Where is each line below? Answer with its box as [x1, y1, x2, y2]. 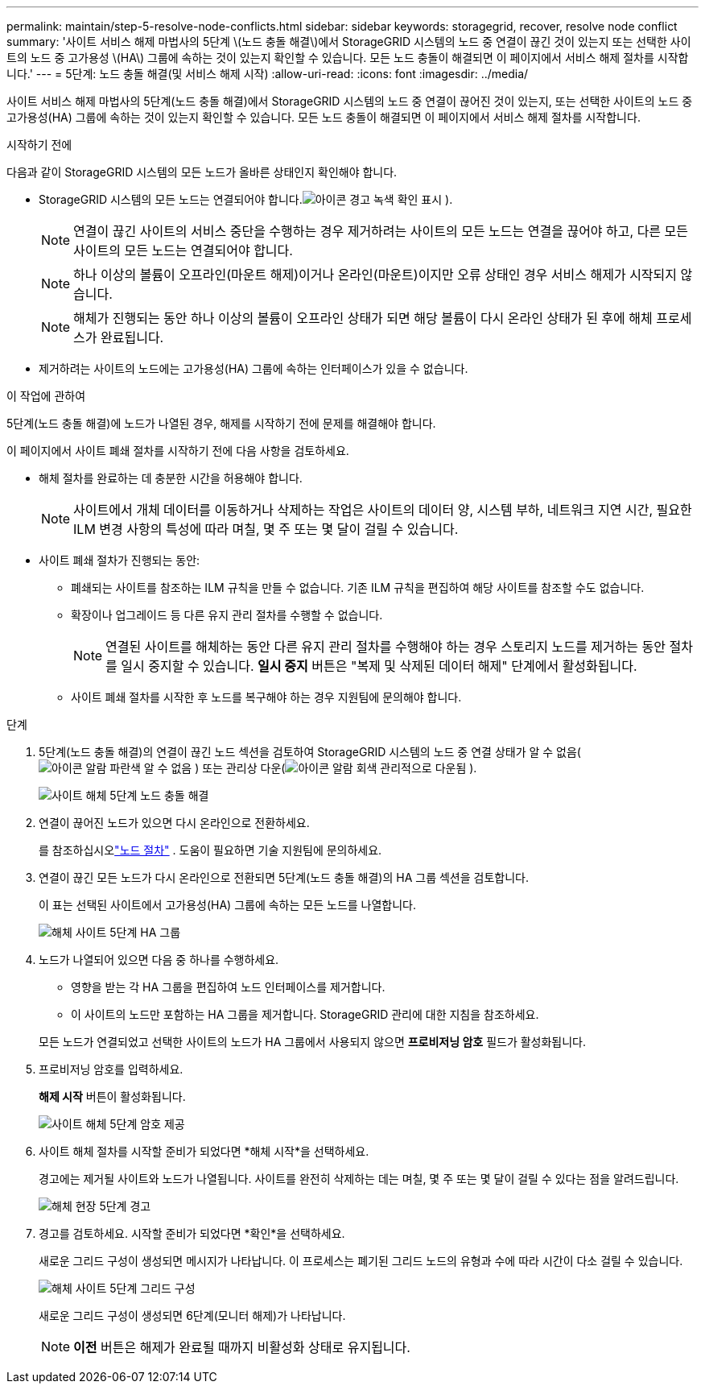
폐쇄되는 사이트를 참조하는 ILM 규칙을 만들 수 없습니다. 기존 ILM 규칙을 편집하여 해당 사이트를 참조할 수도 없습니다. [71, 581, 645, 594]
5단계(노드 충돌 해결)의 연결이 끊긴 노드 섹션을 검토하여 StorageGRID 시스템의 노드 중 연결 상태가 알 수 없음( [39, 745, 581, 759]
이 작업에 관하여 [6, 389, 86, 403]
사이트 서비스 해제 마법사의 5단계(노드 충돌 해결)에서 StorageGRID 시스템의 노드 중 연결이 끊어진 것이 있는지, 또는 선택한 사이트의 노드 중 [6, 94, 693, 108]
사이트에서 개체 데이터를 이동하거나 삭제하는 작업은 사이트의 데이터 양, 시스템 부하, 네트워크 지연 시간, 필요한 [73, 502, 692, 518]
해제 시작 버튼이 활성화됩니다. [39, 1090, 186, 1103]
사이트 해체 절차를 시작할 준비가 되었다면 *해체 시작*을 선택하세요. [39, 1144, 369, 1158]
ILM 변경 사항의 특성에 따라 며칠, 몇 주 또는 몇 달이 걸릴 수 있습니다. [73, 521, 459, 537]
